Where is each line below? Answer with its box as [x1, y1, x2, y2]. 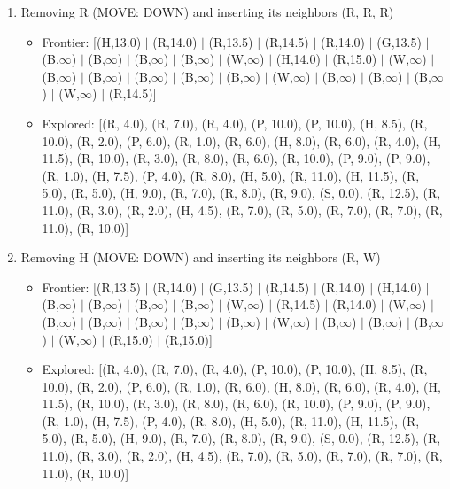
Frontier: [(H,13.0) [42, 32, 142, 50]
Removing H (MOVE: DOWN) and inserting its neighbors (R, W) [20, 248, 381, 267]
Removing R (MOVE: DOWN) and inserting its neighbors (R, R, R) [20, 3, 394, 20]
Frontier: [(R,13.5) [42, 277, 141, 296]
